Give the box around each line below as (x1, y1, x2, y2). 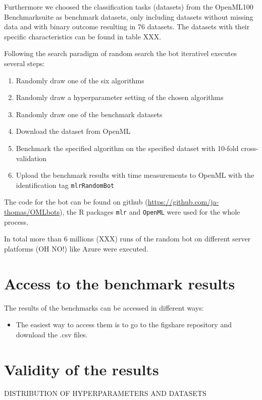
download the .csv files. (16, 329, 88, 339)
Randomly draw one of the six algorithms (16, 75, 144, 85)
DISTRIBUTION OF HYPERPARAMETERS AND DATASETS (4, 388, 206, 398)
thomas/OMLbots (4, 206, 60, 217)
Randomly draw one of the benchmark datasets (16, 109, 163, 119)
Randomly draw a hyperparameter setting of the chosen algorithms (16, 92, 224, 103)
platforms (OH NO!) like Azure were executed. (4, 243, 148, 254)
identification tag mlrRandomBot (16, 179, 115, 190)
